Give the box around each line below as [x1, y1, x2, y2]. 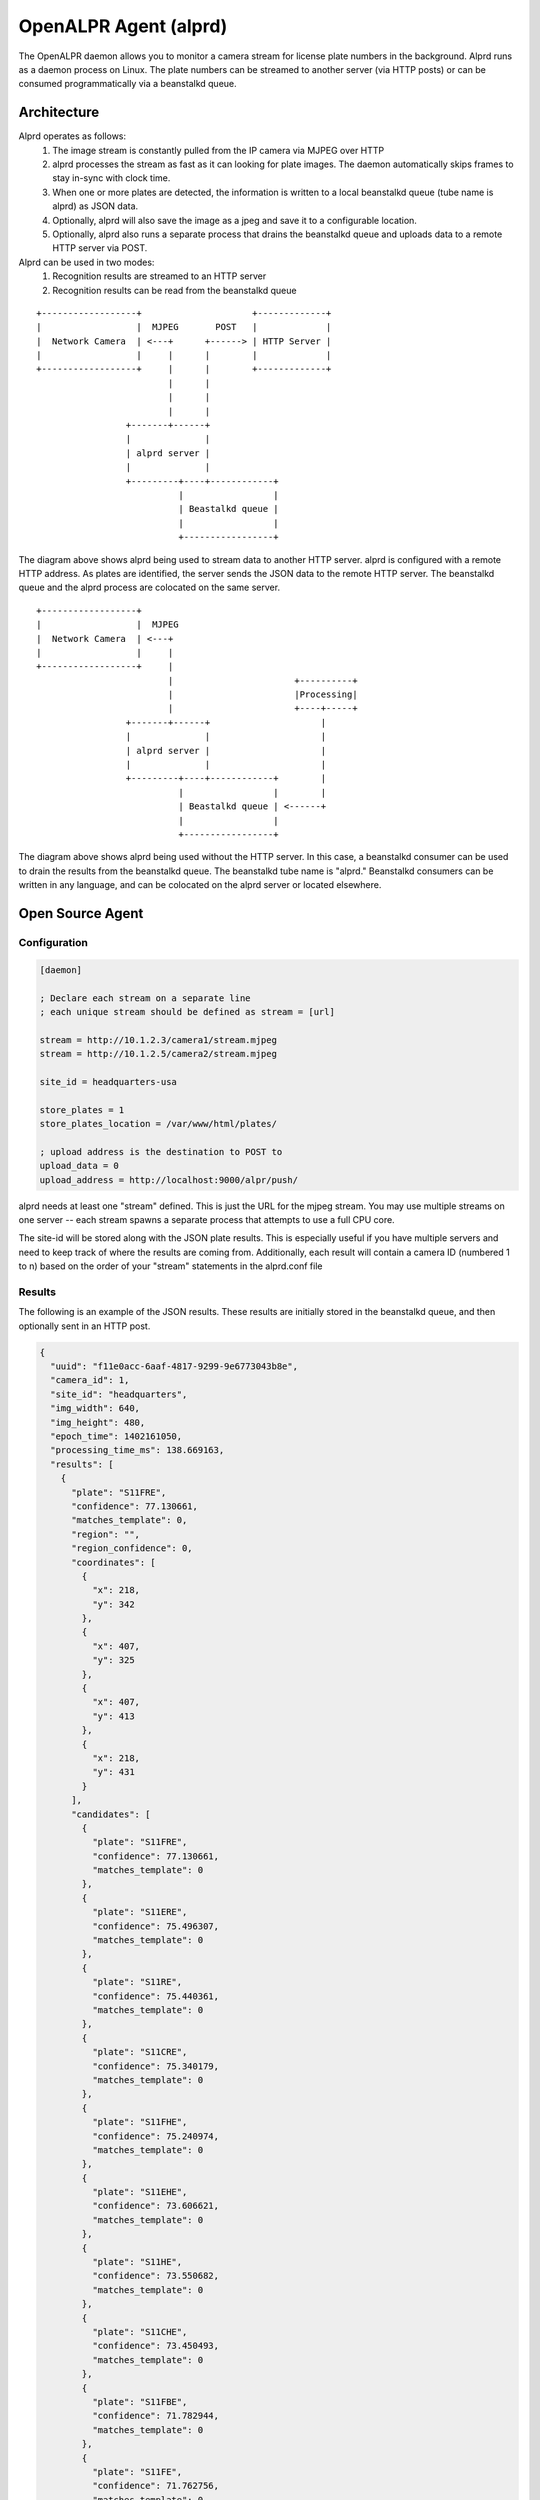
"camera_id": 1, [50, 1375, 130, 1386]
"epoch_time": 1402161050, [50, 1430, 183, 1442]
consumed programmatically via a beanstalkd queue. [18, 78, 237, 90]
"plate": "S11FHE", [91, 2116, 188, 2128]
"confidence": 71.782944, [91, 2410, 220, 2422]
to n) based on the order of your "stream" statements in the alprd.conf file [18, 1260, 323, 1272]
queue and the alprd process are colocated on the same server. [18, 581, 280, 594]
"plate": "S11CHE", [91, 2326, 188, 2337]
